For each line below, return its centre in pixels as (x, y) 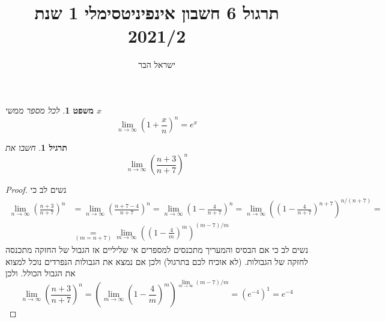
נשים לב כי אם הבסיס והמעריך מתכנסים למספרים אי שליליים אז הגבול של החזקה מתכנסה (157, 249)
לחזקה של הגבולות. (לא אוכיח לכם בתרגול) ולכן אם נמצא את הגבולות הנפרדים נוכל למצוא (157, 261)
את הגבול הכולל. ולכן (41, 273)
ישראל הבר (157, 65)
